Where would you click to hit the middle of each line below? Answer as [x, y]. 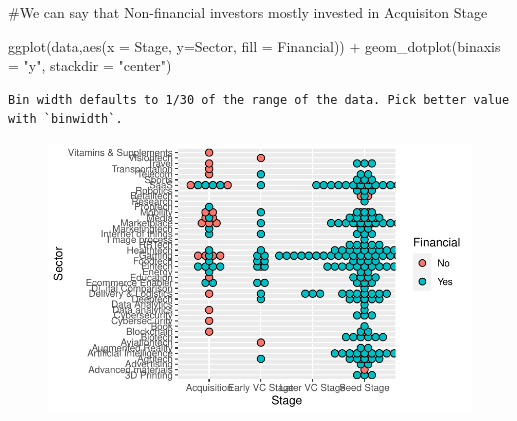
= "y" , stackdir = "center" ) [90, 65]
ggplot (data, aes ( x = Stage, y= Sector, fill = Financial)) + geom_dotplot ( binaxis [254, 45]
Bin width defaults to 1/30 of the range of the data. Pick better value [259, 99]
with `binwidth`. [65, 119]
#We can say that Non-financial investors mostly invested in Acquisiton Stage [248, 12]
